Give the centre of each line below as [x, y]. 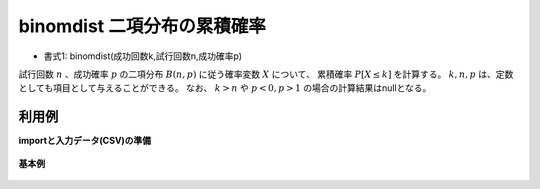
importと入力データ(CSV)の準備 [85, 141]
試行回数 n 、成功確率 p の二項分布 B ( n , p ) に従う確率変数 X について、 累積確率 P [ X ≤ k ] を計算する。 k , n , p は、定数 [266, 74]
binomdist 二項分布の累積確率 [142, 26]
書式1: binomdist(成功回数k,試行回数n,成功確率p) [143, 56]
